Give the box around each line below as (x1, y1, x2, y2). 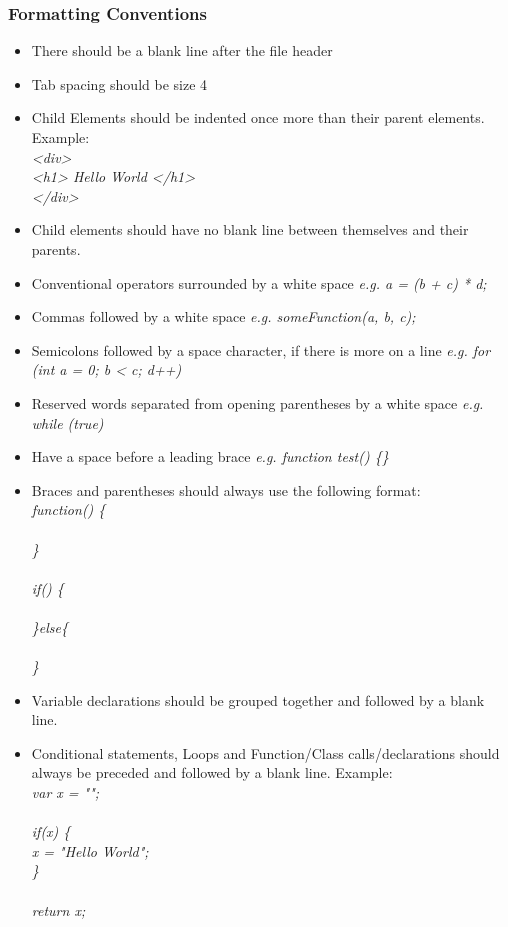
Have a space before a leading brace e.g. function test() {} (31, 446, 389, 467)
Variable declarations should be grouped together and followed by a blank (31, 689, 485, 710)
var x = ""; (31, 782, 100, 803)
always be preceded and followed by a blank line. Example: (31, 762, 393, 783)
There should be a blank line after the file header (31, 40, 333, 61)
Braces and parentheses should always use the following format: (31, 479, 421, 500)
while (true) (31, 412, 104, 433)
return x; (31, 899, 86, 920)
